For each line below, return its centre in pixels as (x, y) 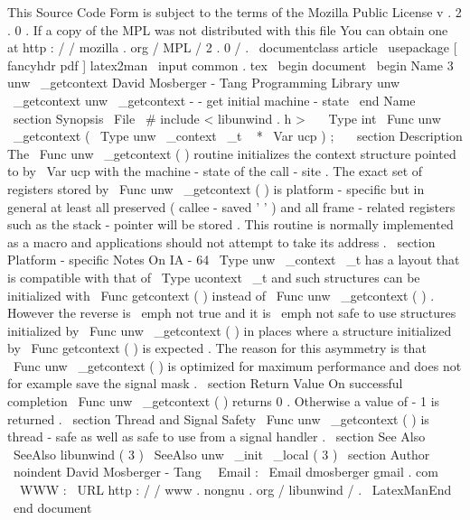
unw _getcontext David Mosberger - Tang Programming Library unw (204, 83)
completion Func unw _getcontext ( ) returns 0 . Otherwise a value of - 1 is (224, 401)
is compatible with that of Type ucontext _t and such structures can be (214, 277)
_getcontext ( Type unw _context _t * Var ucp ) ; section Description (238, 136)
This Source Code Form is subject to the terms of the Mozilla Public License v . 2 (235, 12)
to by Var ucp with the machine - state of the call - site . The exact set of (215, 171)
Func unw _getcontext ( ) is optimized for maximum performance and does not (237, 365)
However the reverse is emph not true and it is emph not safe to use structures (232, 313)
